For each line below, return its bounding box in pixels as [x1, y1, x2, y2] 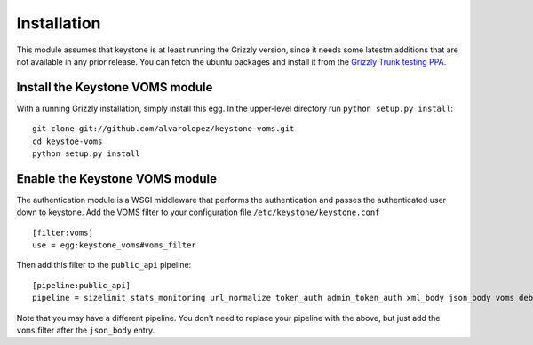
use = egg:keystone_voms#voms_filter [32, 240, 197, 250]
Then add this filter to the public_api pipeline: [16, 260, 192, 271]
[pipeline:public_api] [32, 280, 131, 290]
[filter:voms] [32, 227, 93, 238]
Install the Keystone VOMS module [16, 80, 213, 95]
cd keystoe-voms [32, 136, 103, 146]
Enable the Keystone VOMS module [16, 171, 218, 186]
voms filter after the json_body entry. [16, 325, 155, 336]
